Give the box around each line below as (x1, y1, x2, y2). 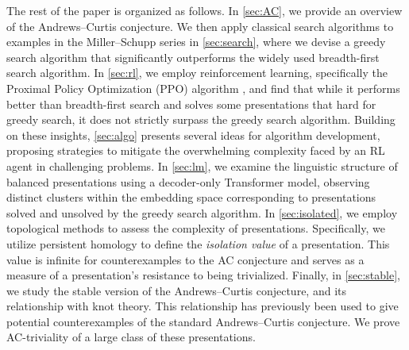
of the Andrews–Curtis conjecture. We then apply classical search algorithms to (6, 17, 394, 34)
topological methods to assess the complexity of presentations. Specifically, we (6, 220, 385, 237)
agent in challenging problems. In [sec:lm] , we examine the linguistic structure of (6, 157, 398, 174)
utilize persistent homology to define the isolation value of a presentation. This (6, 235, 390, 252)
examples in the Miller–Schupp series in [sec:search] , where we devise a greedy (6, 33, 386, 50)
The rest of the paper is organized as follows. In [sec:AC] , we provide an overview (6, 2, 403, 18)
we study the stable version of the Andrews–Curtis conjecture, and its (6, 282, 346, 298)
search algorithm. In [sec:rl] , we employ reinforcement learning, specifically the (6, 64, 388, 81)
